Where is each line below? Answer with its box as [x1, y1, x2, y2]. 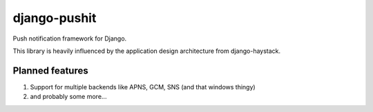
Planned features [12, 65, 89, 76]
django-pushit [12, 10, 97, 25]
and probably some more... [30, 93, 107, 101]
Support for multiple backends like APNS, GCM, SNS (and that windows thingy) [30, 82, 256, 91]
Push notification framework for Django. [12, 34, 127, 43]
